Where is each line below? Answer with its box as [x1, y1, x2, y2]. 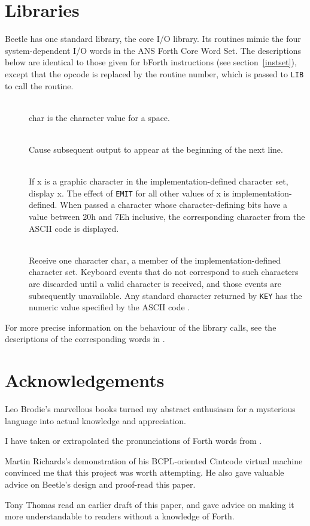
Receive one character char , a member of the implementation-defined [29, 253, 281, 266]
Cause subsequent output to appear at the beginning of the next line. [29, 143, 283, 155]
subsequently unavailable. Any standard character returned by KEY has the [29, 289, 302, 301]
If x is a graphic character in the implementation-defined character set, [29, 175, 288, 188]
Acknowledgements [5, 368, 165, 392]
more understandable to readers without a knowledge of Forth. [5, 510, 235, 522]
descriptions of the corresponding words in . [5, 332, 165, 345]
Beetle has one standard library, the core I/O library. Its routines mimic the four [5, 32, 301, 45]
